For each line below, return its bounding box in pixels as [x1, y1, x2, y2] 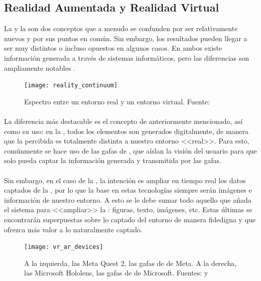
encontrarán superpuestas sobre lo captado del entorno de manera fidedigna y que [4, 214, 256, 224]
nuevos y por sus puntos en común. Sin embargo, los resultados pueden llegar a [4, 33, 247, 43]
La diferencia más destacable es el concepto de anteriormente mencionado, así [4, 116, 243, 126]
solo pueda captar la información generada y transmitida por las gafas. [4, 155, 221, 166]
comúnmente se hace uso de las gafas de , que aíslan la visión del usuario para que [4, 145, 257, 156]
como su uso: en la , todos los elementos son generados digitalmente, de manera [4, 125, 249, 136]
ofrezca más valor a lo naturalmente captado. [4, 224, 143, 234]
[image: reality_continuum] [24, 82, 118, 89]
